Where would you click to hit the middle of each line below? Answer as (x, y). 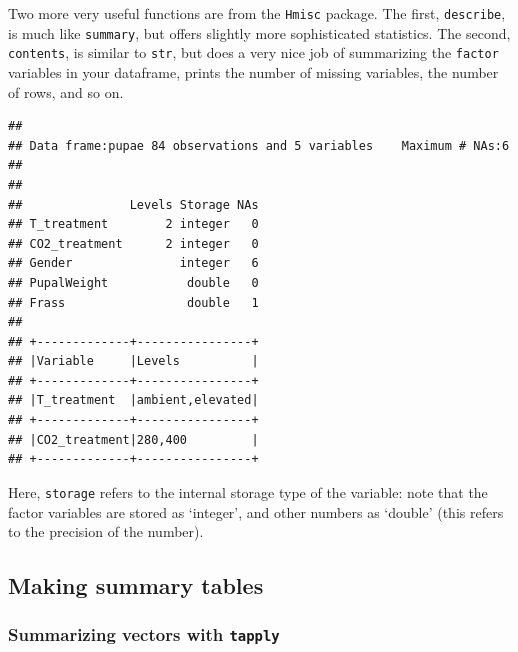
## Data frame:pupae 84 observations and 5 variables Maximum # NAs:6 (259, 145)
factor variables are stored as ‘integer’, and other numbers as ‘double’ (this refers (256, 511)
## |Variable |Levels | (133, 361)
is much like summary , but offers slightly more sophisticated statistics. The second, (259, 32)
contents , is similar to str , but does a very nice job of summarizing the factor (253, 52)
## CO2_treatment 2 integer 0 (133, 243)
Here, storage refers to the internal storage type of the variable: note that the (248, 491)
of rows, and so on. (66, 91)
